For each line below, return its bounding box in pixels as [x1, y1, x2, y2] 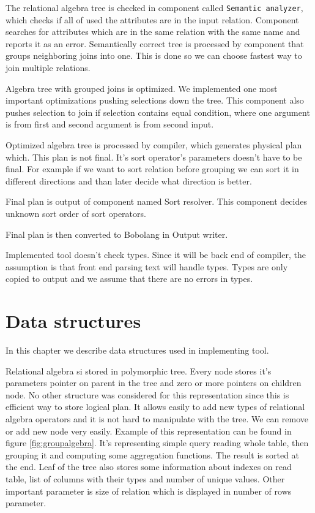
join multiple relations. [6, 61, 91, 74]
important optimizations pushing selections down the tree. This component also [6, 94, 304, 107]
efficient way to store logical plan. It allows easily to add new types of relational [6, 400, 305, 413]
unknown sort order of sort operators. [6, 207, 146, 219]
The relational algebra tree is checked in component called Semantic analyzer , [6, 1, 303, 13]
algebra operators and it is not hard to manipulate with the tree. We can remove [6, 412, 309, 425]
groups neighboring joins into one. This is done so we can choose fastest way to [6, 49, 302, 62]
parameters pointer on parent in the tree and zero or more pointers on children [6, 376, 302, 389]
